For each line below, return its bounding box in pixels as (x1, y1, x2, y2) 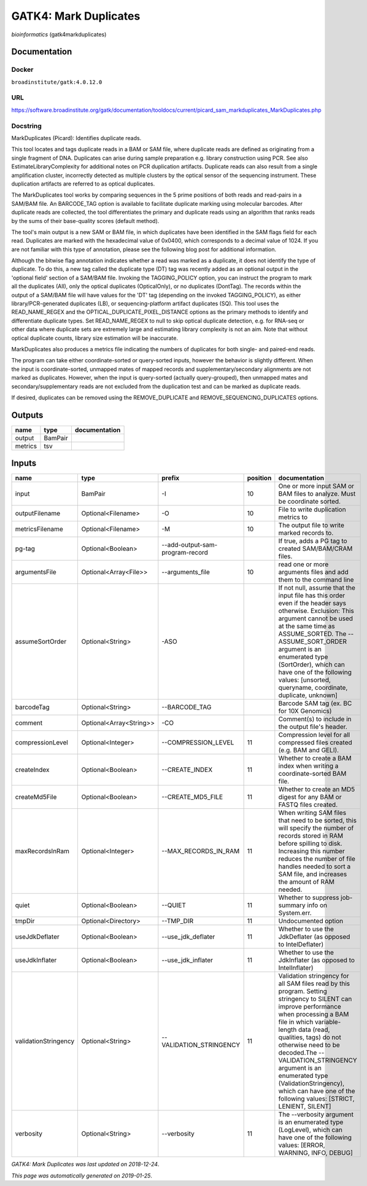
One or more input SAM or (278, 482, 355, 491)
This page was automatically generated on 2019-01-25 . (11, 1172, 153, 1179)
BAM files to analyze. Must (278, 490, 356, 498)
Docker (11, 65, 34, 74)
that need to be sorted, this (278, 816, 357, 825)
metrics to (278, 513, 308, 521)
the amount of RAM (278, 878, 334, 886)
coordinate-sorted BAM (278, 770, 347, 778)
